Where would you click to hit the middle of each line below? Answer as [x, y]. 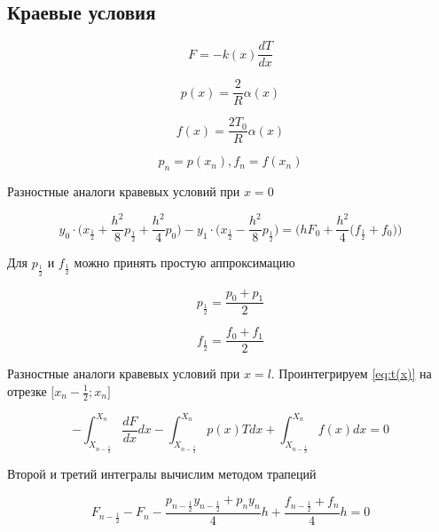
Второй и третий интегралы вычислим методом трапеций [162, 474]
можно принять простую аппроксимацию [184, 262]
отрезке [27, 391]
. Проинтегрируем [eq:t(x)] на [351, 373]
